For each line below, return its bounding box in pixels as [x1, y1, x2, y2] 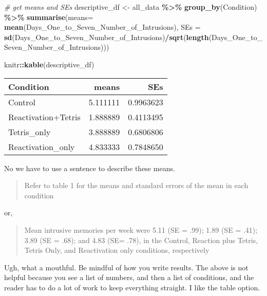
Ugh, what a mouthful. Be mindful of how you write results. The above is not [4, 262, 249, 272]
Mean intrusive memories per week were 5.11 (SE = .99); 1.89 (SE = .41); [24, 224, 258, 235]
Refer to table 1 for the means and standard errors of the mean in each [24, 180, 249, 191]
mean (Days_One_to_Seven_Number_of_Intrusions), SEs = [4, 22, 201, 32]
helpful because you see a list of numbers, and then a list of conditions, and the [4, 272, 254, 283]
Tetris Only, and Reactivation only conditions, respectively [24, 245, 209, 255]
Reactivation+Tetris [8, 110, 81, 123]
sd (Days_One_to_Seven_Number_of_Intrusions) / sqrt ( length [4, 31, 209, 42]
